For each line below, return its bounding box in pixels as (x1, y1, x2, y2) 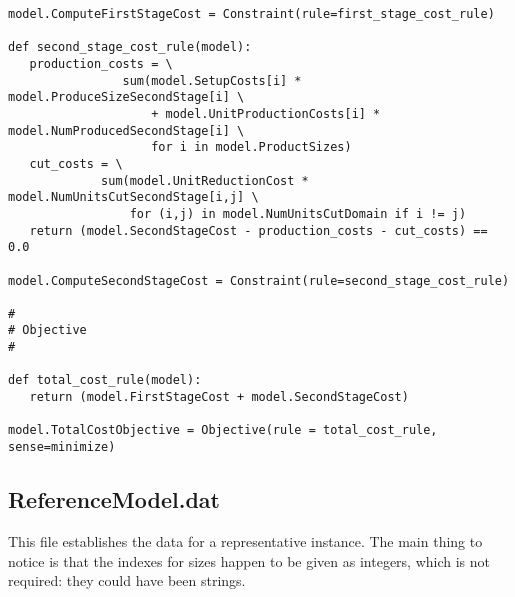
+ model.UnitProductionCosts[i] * (151, 106, 381, 121)
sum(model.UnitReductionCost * (101, 173, 309, 188)
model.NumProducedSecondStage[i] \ (8, 123, 245, 138)
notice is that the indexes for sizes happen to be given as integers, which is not (8, 550, 491, 571)
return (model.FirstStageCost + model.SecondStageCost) (29, 390, 409, 405)
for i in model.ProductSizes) (151, 140, 352, 155)
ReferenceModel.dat (8, 484, 220, 515)
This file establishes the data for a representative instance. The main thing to (8, 530, 483, 551)
